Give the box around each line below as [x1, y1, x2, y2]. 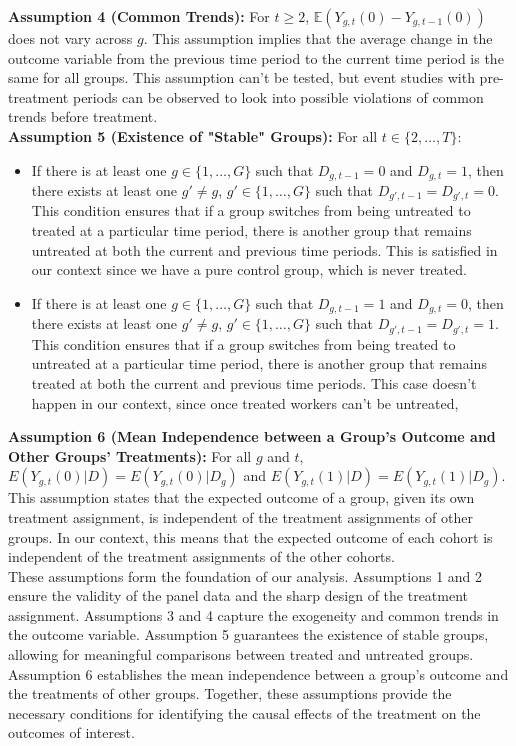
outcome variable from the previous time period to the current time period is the [8, 47, 504, 68]
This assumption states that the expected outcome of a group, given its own [8, 487, 475, 508]
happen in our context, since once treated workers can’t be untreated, [31, 392, 459, 413]
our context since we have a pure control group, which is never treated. [31, 259, 467, 280]
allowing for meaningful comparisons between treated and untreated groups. [8, 644, 474, 665]
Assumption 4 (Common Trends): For [8, 6, 270, 26]
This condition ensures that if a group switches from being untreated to [31, 200, 471, 221]
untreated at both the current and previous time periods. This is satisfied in [31, 239, 498, 260]
